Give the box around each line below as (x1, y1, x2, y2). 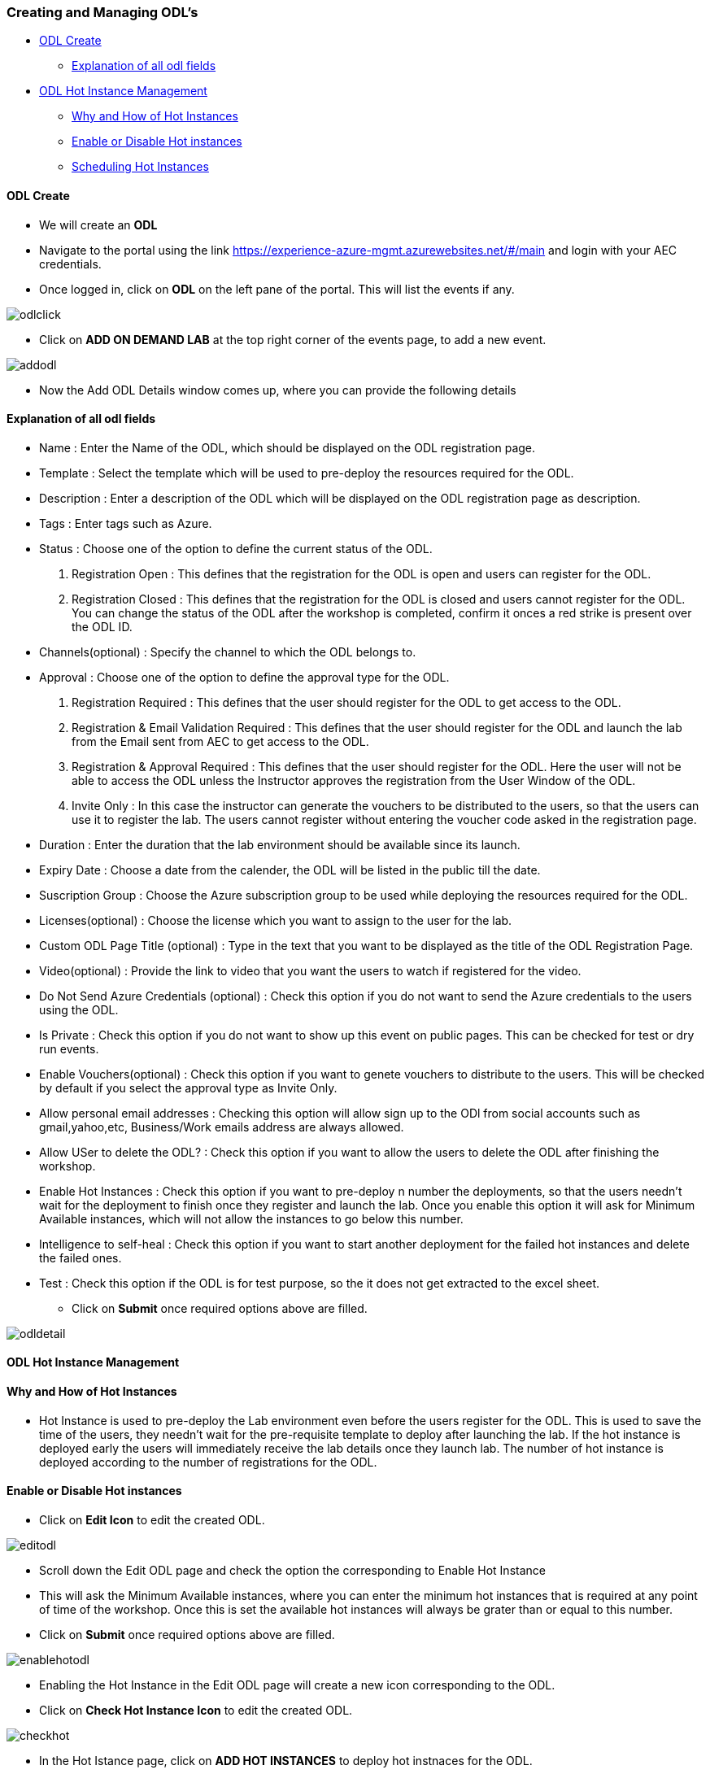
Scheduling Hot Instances (72, 159, 209, 174)
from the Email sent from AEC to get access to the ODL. (72, 734, 369, 748)
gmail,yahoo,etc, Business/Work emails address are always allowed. (39, 1119, 404, 1134)
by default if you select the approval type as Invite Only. (39, 1080, 338, 1095)
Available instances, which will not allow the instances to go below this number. (39, 1211, 464, 1226)
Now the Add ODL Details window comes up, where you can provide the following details (39, 382, 516, 397)
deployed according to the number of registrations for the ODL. (39, 1454, 377, 1469)
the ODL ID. (72, 619, 133, 634)
